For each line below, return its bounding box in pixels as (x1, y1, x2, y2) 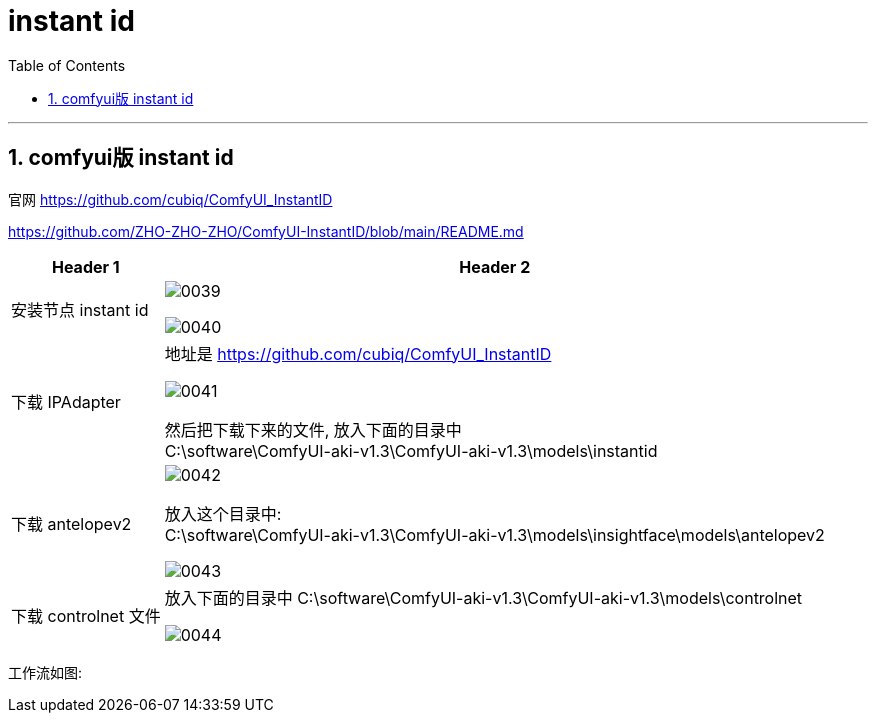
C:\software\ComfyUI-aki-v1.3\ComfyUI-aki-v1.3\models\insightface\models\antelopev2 (164, 524, 825, 545)
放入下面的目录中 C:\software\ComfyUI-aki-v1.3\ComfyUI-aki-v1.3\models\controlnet (164, 587, 803, 608)
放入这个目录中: (164, 503, 282, 524)
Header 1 (51, 256, 120, 277)
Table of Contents (8, 56, 126, 74)
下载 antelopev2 (11, 513, 132, 534)
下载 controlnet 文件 (11, 605, 161, 626)
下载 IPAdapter (11, 391, 121, 412)
